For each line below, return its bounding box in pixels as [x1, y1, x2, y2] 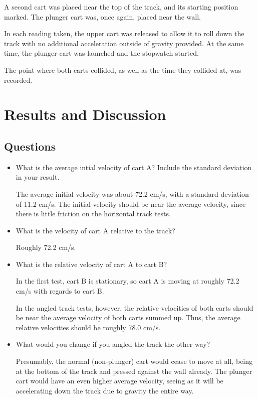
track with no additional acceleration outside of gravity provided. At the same [4, 38, 244, 48]
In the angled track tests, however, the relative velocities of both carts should [16, 302, 253, 313]
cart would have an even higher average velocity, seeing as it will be [16, 375, 223, 386]
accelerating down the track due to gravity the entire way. [16, 385, 194, 395]
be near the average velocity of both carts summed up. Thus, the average [16, 312, 240, 323]
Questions [4, 138, 56, 154]
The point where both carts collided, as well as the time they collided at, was [4, 64, 241, 75]
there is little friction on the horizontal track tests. [16, 208, 171, 219]
